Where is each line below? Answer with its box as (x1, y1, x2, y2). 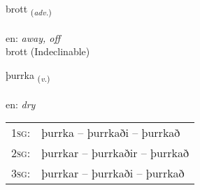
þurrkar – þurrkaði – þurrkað (41, 165, 185, 182)
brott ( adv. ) (6, 1, 52, 17)
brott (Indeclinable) (6, 44, 90, 59)
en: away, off (6, 30, 61, 45)
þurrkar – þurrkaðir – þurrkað (41, 145, 189, 161)
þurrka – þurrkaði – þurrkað (41, 124, 180, 141)
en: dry (6, 96, 36, 111)
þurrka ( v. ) (6, 67, 50, 84)
